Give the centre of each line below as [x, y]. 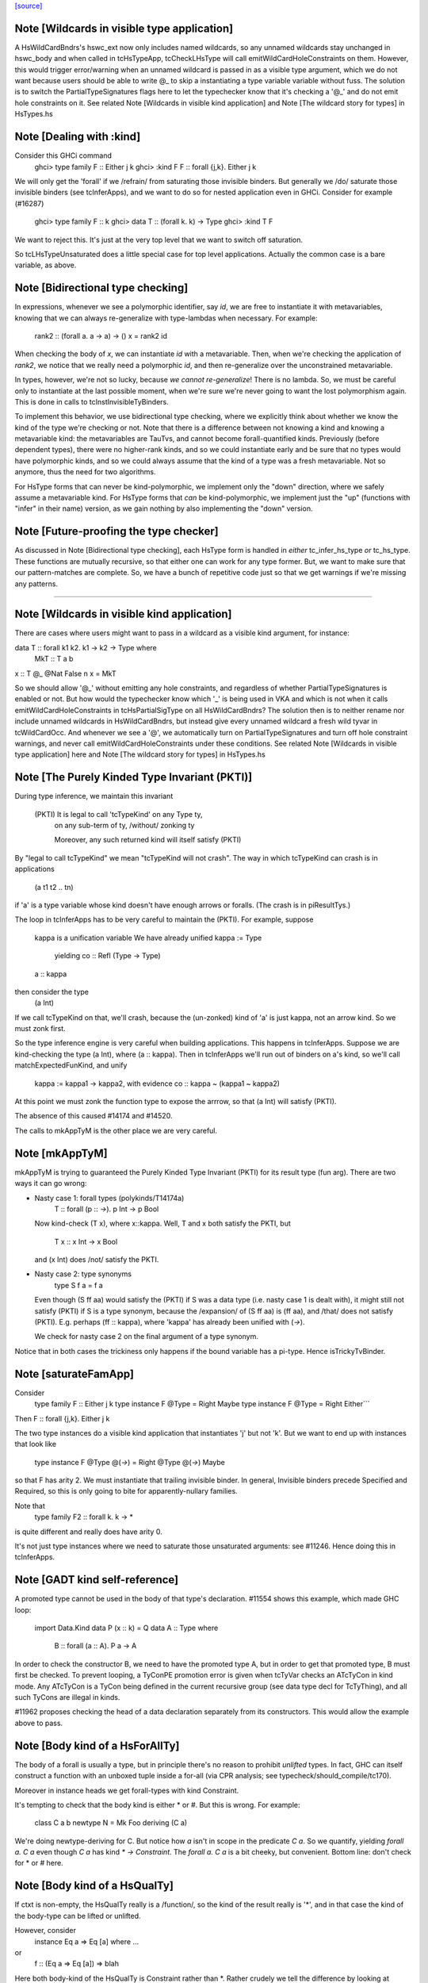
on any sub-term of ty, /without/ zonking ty [124, 826]
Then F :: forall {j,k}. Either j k [62, 1418]
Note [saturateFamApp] [75, 1373]
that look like [36, 1444]
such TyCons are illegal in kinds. [67, 1697]
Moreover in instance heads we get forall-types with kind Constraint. [127, 1790]
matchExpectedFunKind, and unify [71, 1065]
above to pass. [39, 1723]
